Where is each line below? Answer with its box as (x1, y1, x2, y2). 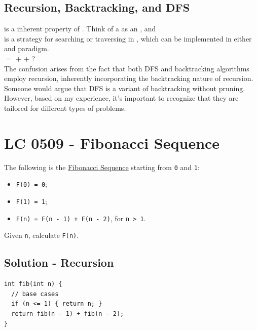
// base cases (11, 290, 59, 298)
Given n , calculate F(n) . (4, 230, 79, 240)
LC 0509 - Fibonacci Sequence (4, 132, 220, 153)
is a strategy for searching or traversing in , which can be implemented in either (4, 33, 252, 44)
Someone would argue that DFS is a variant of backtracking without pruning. (4, 82, 245, 93)
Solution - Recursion (4, 255, 114, 270)
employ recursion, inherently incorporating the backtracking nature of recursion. (4, 73, 253, 84)
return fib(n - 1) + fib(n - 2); (11, 310, 124, 317)
